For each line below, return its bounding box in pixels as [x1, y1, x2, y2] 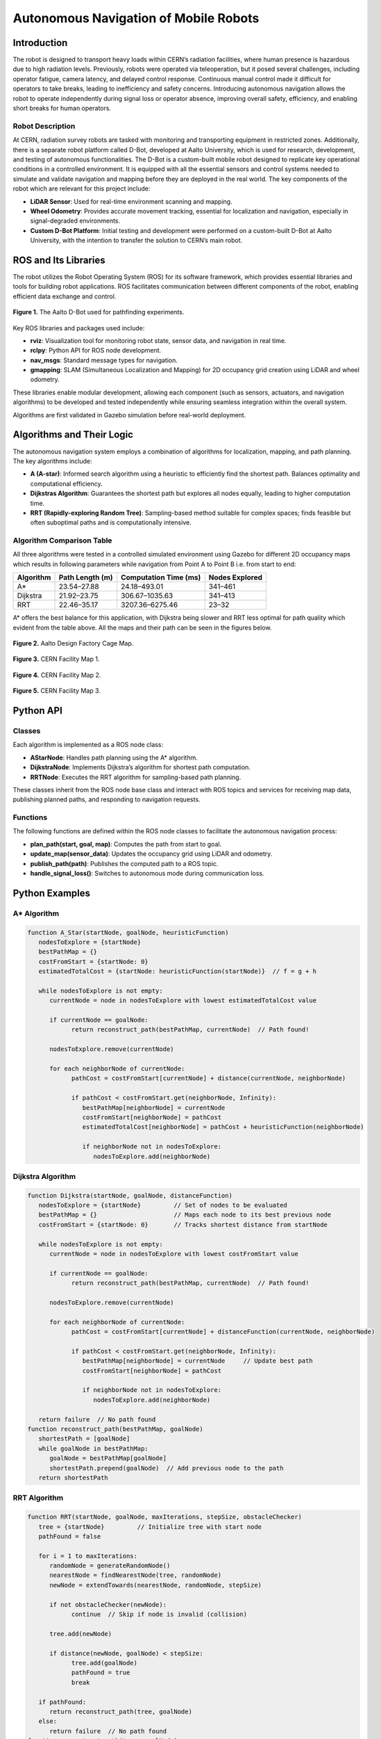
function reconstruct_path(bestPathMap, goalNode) [27, 1425, 204, 1433]
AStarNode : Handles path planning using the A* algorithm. [30, 753, 198, 762]
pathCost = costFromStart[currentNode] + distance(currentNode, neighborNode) [71, 1075, 346, 1082]
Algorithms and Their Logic [12, 428, 133, 441]
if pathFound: [38, 1698, 87, 1706]
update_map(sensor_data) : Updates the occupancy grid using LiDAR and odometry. [30, 849, 273, 858]
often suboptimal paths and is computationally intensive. [30, 518, 192, 527]
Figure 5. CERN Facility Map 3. [12, 687, 101, 695]
